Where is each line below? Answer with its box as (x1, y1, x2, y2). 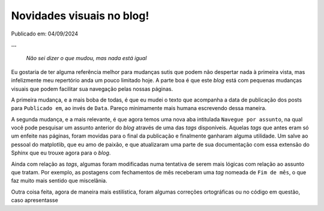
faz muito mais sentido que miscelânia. (11, 177, 107, 185)
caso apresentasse (11, 197, 58, 204)
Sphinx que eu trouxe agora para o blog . (11, 149, 111, 156)
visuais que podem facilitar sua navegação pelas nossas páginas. (11, 85, 173, 93)
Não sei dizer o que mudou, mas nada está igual (26, 55, 147, 62)
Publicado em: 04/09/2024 (11, 30, 79, 37)
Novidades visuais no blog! (11, 9, 149, 22)
